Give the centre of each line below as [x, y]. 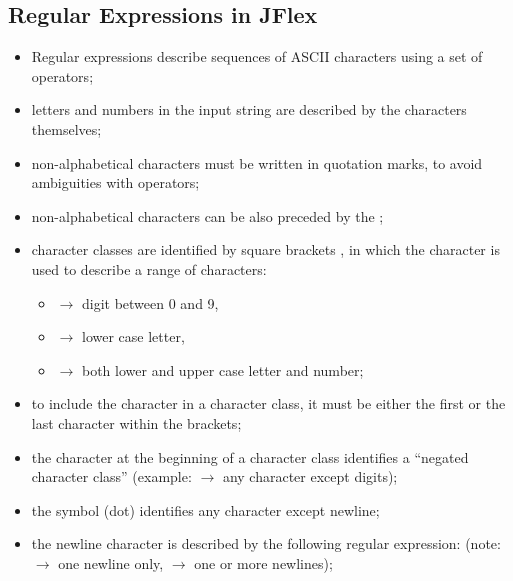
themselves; [66, 128]
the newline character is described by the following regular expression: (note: [266, 543]
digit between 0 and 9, [150, 302]
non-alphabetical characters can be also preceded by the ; [207, 215]
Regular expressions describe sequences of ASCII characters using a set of [257, 56]
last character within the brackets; [136, 422]
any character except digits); [310, 476]
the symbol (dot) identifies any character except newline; [205, 509]
